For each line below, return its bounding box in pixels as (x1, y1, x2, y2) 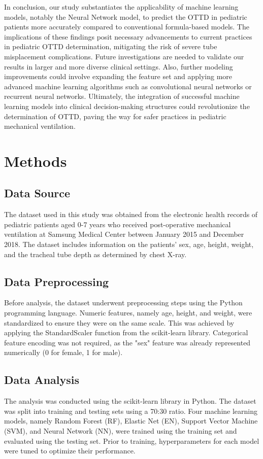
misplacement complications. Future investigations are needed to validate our (4, 51, 244, 61)
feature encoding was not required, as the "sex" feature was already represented (4, 337, 251, 347)
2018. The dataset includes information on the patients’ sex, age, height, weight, (4, 239, 254, 250)
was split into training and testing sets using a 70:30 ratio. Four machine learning (4, 405, 257, 416)
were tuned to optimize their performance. (4, 445, 136, 456)
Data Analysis (4, 372, 80, 387)
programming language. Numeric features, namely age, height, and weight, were (4, 307, 252, 318)
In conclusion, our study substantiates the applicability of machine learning (4, 2, 239, 12)
